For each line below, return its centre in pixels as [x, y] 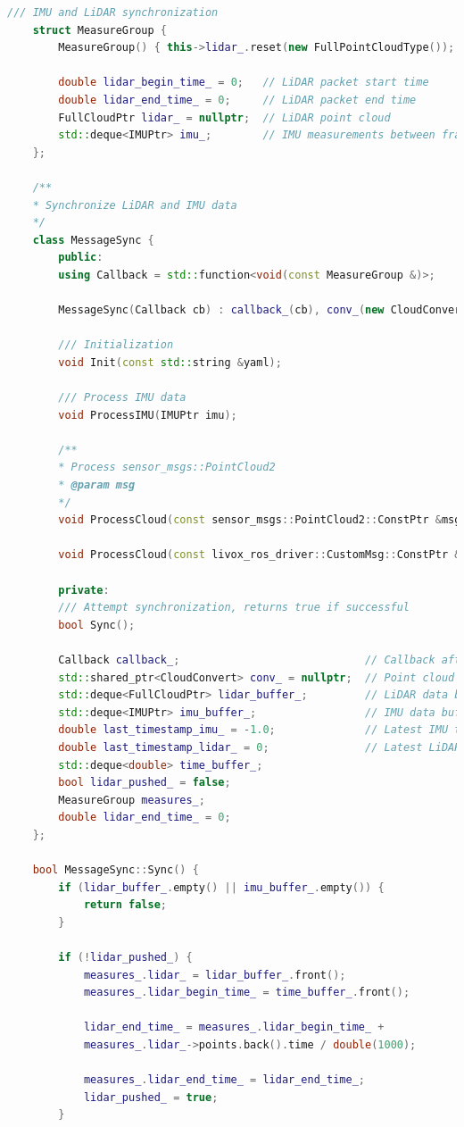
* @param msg [97, 485]
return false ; [125, 905]
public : [81, 258]
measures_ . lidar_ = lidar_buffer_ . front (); [215, 975]
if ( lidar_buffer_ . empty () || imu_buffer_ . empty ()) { [221, 887]
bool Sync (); [97, 625]
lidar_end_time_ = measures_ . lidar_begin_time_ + [234, 1027]
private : [84, 590]
